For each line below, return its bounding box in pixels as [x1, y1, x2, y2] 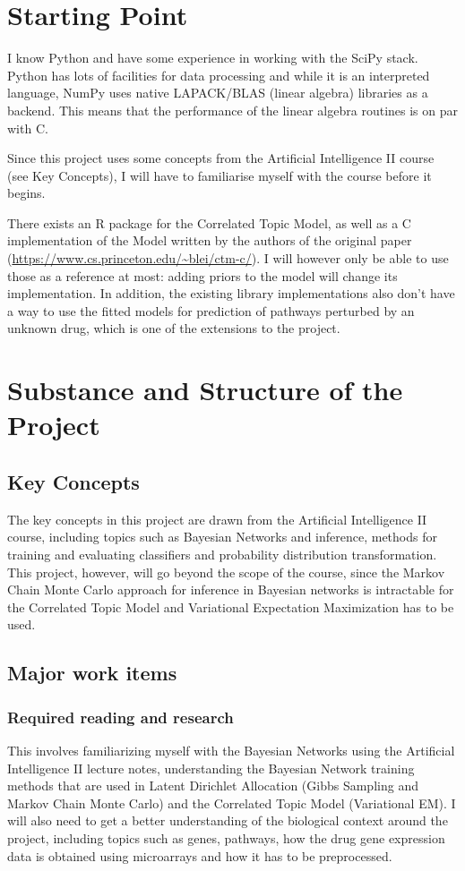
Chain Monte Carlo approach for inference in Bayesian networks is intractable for [7, 580, 454, 599]
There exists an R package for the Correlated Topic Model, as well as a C [7, 213, 411, 232]
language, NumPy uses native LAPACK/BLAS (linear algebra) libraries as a [7, 83, 428, 102]
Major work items [7, 659, 177, 687]
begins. [7, 184, 46, 202]
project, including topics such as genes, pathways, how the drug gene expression [7, 828, 445, 847]
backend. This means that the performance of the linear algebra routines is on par [7, 100, 458, 119]
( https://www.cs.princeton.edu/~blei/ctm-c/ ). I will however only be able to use [7, 249, 449, 268]
